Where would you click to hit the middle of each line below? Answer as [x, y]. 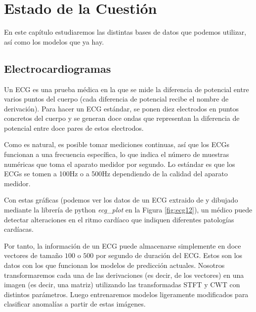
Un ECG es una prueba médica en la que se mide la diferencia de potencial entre [127, 89]
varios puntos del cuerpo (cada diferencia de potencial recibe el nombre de [116, 99]
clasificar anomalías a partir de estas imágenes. [75, 304]
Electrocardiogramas [58, 68]
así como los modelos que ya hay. [54, 41]
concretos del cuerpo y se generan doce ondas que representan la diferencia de [122, 118]
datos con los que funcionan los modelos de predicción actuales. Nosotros [114, 265]
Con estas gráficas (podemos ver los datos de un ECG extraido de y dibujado [121, 200]
